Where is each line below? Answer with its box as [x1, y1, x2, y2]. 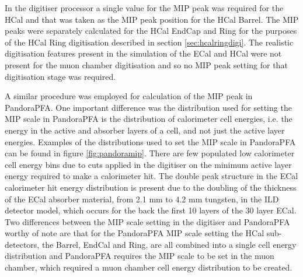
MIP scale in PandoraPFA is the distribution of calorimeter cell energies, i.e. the [5, 113, 292, 125]
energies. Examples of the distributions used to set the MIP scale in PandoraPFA [5, 135, 296, 148]
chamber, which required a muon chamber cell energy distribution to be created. [5, 261, 292, 274]
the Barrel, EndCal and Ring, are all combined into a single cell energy [41, 238, 297, 250]
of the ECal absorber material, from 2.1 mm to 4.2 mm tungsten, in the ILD [5, 192, 279, 205]
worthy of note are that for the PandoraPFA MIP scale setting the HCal [5, 227, 264, 239]
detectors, [5, 238, 40, 250]
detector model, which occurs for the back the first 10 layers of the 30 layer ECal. [5, 204, 297, 216]
